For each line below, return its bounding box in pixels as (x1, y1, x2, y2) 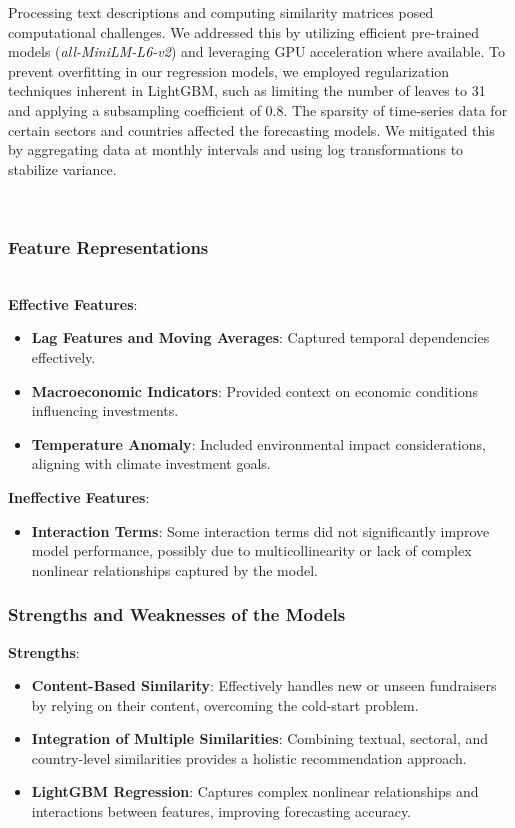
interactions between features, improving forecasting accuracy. (31, 801, 411, 822)
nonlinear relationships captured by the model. (31, 559, 318, 580)
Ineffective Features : (8, 486, 150, 507)
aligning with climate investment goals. (31, 453, 271, 474)
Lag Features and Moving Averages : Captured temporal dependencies (31, 327, 490, 348)
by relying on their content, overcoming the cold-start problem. (31, 694, 419, 715)
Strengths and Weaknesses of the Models (8, 602, 346, 627)
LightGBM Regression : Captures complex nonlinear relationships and (31, 781, 479, 802)
